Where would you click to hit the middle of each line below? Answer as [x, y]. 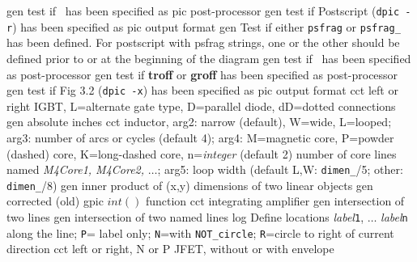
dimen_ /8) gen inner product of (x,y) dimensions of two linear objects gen [190, 185]
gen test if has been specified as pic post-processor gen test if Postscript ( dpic [203, 11]
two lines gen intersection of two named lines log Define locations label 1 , [185, 217]
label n [394, 217]
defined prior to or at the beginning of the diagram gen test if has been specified [209, 58]
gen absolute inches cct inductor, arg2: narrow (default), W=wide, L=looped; [199, 122]
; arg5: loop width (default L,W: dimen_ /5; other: [280, 169]
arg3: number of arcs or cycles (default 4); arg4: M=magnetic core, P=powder [200, 137]
